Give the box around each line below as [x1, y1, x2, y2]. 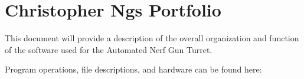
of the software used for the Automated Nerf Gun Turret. [5, 43, 213, 55]
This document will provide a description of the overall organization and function [5, 32, 299, 44]
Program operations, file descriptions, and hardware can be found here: [5, 63, 262, 75]
